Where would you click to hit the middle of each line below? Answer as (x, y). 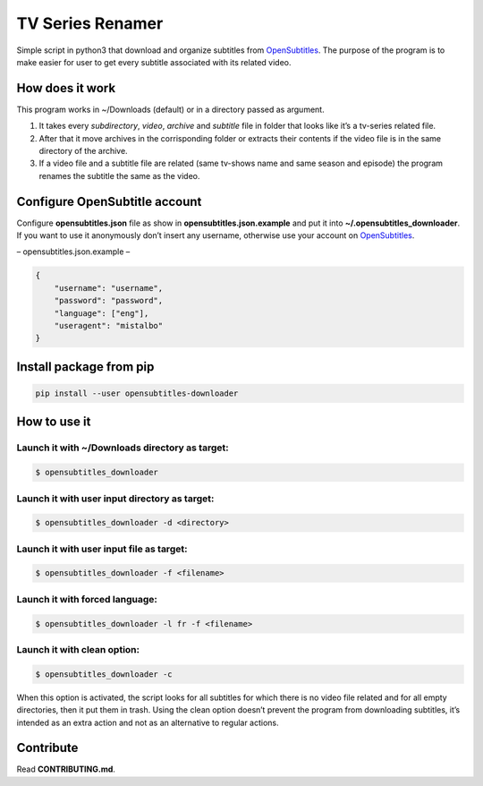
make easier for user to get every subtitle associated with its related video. (154, 62)
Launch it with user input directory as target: (115, 499)
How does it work (66, 88)
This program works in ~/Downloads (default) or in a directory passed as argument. (171, 109)
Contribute (47, 748)
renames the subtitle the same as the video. (119, 175)
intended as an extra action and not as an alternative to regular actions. (148, 722)
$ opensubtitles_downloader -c (104, 674)
